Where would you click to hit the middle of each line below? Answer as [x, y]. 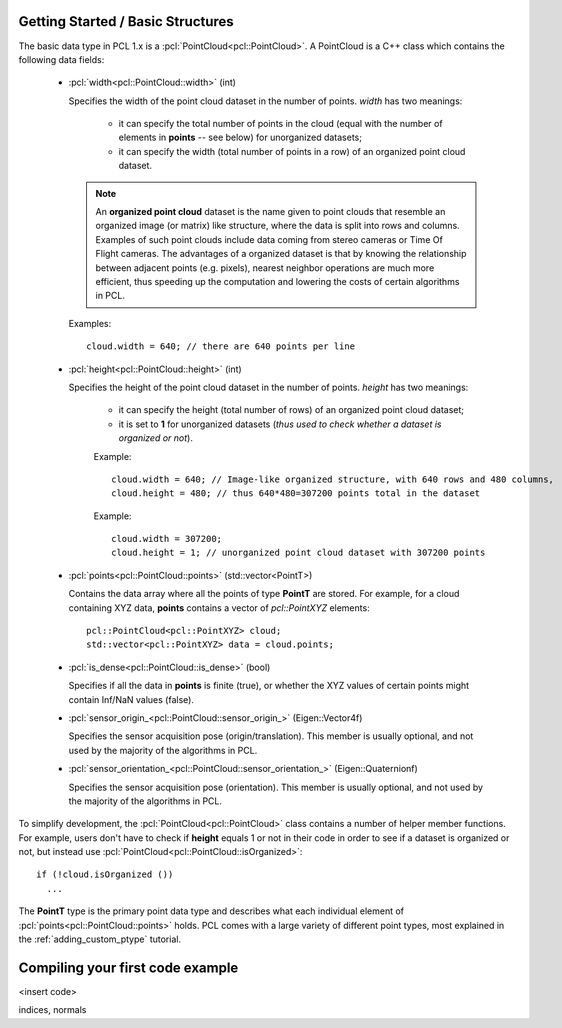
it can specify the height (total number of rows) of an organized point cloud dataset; [291, 410]
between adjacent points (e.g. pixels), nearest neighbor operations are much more [265, 267]
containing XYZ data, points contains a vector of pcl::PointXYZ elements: [219, 607]
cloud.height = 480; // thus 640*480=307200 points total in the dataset [296, 493]
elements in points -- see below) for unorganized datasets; [240, 137]
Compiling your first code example [128, 967]
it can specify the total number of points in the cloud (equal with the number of [281, 124]
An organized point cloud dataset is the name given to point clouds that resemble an [270, 212]
